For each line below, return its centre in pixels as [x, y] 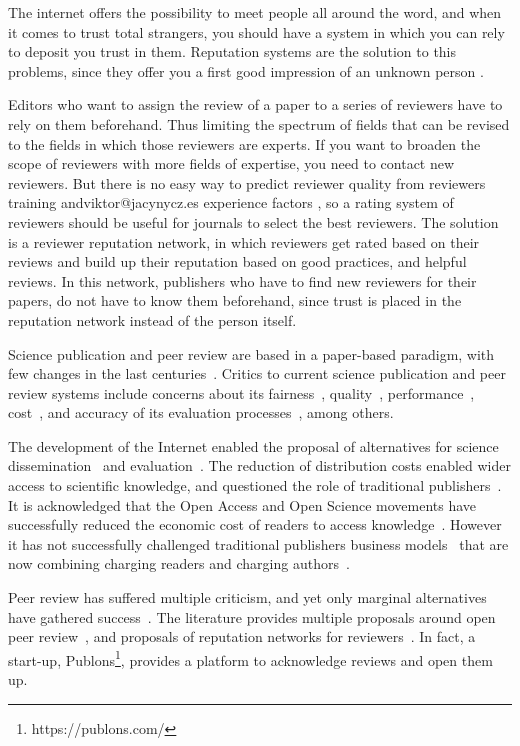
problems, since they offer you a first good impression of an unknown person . [246, 70]
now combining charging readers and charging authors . [179, 563]
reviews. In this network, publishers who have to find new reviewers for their [242, 280]
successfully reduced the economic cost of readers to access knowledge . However [255, 524]
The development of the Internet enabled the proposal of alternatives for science [253, 445]
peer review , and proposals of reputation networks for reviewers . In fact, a [242, 636]
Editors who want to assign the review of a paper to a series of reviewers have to [255, 104]
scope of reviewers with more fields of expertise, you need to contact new [231, 163]
